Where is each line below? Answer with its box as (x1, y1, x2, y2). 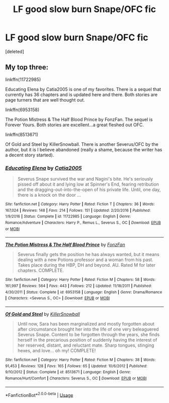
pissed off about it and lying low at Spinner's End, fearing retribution (17, 181, 159, 187)
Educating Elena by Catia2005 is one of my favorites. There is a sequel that (5, 86, 161, 92)
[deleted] (5, 48, 24, 54)
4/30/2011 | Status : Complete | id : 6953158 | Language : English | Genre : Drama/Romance (5, 289, 162, 295)
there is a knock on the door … (17, 192, 81, 198)
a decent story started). (5, 152, 54, 158)
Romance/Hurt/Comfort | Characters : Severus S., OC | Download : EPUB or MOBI (5, 376, 147, 381)
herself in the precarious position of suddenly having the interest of (17, 337, 157, 343)
